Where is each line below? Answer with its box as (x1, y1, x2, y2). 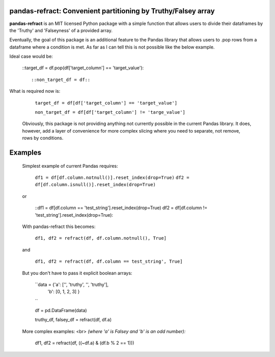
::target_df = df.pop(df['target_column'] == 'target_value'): (22, 65, 144, 71)
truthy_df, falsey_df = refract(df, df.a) (35, 317, 112, 323)
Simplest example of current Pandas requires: (22, 163, 118, 169)
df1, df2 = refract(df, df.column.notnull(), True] (35, 235, 167, 241)
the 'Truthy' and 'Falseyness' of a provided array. (9, 27, 113, 33)
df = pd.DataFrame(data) (35, 308, 87, 314)
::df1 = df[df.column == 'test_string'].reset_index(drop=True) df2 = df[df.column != (35, 205, 208, 211)
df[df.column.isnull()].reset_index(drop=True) (35, 182, 156, 188)
